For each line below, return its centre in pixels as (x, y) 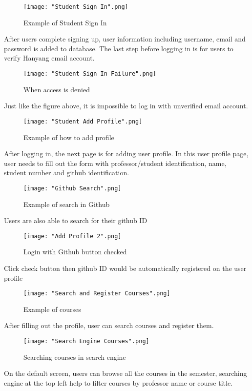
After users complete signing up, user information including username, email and (125, 39)
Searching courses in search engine (75, 357)
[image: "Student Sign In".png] (76, 7)
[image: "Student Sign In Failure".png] (90, 74)
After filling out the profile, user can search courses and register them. (109, 325)
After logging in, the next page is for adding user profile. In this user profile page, (126, 154)
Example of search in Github (67, 204)
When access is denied (57, 89)
